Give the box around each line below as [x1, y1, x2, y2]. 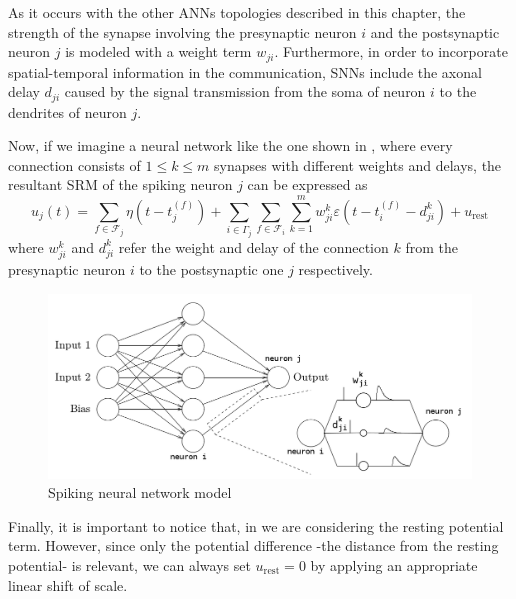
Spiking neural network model [48, 482, 232, 503]
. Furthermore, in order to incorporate [274, 41, 508, 62]
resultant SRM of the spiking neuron [8, 174, 233, 195]
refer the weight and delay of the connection [118, 236, 389, 257]
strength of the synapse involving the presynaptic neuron [8, 21, 357, 42]
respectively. [298, 258, 373, 279]
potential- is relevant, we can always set [8, 555, 251, 576]
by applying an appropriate [310, 555, 478, 576]
